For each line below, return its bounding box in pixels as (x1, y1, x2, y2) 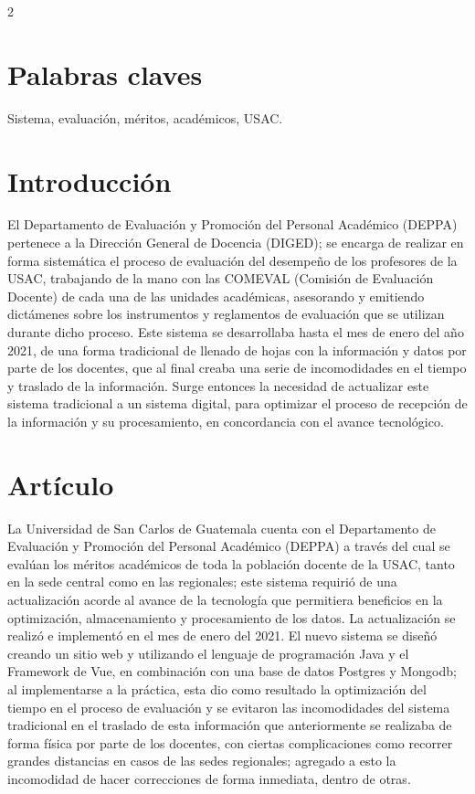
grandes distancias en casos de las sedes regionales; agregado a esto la (7, 751, 396, 770)
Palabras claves (7, 55, 203, 92)
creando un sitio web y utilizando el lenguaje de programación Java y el (7, 643, 409, 662)
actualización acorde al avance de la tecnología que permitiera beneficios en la (7, 590, 443, 609)
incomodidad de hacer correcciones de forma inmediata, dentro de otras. (7, 769, 411, 788)
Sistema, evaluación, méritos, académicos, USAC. (7, 108, 283, 127)
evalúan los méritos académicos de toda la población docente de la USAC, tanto (7, 554, 455, 573)
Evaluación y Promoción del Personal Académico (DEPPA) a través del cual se (7, 536, 450, 556)
